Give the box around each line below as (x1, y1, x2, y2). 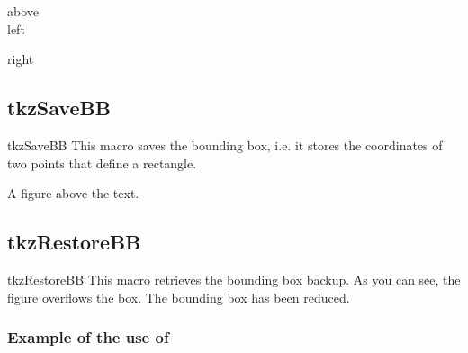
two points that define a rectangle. (7, 153, 197, 172)
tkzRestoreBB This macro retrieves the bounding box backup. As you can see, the (7, 269, 461, 288)
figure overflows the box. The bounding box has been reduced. (7, 287, 350, 306)
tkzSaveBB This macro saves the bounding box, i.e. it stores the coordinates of (7, 135, 443, 154)
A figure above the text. (7, 184, 139, 203)
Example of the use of (7, 326, 169, 348)
